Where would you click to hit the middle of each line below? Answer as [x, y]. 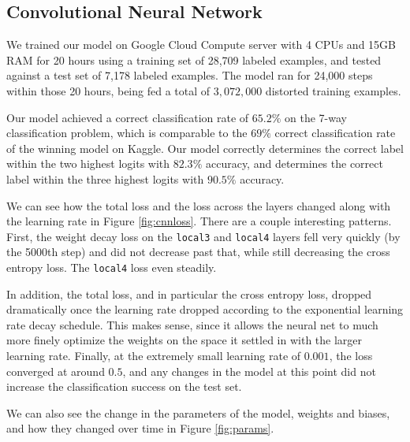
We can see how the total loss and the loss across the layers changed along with [199, 205]
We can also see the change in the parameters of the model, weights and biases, [198, 412]
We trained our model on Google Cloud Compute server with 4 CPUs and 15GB [201, 45]
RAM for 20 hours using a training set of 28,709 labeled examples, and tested [194, 59]
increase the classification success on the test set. [124, 386]
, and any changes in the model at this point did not [249, 371]
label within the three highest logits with [105, 178]
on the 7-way [316, 117]
